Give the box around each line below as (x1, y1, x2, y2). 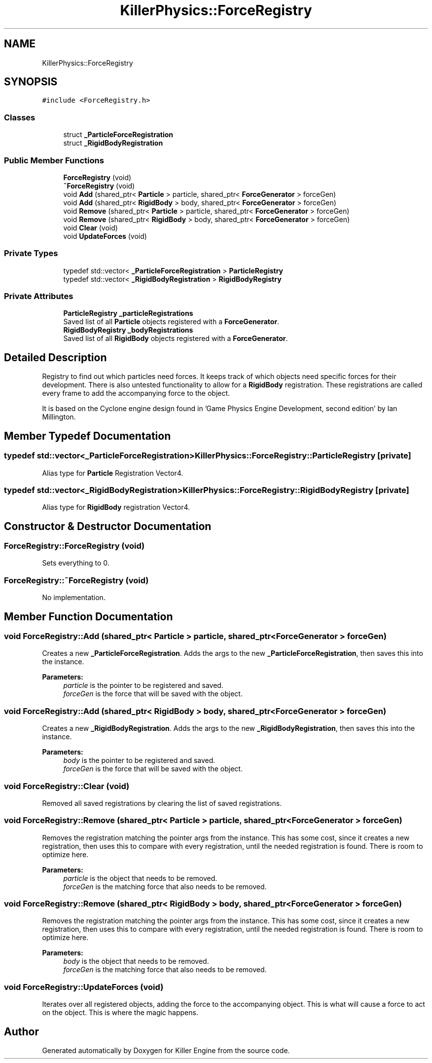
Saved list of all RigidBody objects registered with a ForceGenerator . (63, 334, 288, 343)
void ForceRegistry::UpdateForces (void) (4, 982, 164, 992)
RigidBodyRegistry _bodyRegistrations (63, 326, 193, 335)
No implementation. (42, 593, 106, 602)
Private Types (4, 248, 58, 259)
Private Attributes (4, 291, 73, 302)
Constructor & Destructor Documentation (4, 520, 212, 532)
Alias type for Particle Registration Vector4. (42, 468, 183, 477)
